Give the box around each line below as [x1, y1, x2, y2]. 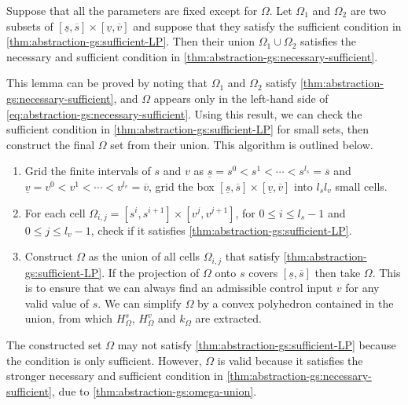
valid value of [24, 294, 90, 311]
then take [314, 264, 361, 280]
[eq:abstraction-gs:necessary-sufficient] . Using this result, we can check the [6, 105, 362, 122]
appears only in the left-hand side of [153, 89, 329, 106]
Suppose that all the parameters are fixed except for [6, 2, 258, 18]
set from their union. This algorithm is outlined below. [110, 136, 373, 152]
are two [350, 2, 387, 18]
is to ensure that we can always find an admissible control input [24, 279, 333, 296]
